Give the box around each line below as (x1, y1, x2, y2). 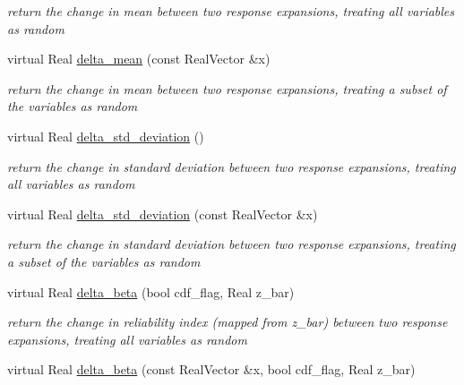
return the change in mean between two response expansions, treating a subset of (7, 79, 447, 98)
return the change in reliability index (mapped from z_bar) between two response (7, 312, 448, 331)
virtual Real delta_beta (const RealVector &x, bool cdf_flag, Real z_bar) (7, 360, 416, 379)
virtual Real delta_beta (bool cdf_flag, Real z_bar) (7, 282, 295, 301)
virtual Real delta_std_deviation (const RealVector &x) (7, 204, 318, 223)
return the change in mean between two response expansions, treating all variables (7, 2, 455, 20)
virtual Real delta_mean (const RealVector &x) (7, 49, 271, 68)
